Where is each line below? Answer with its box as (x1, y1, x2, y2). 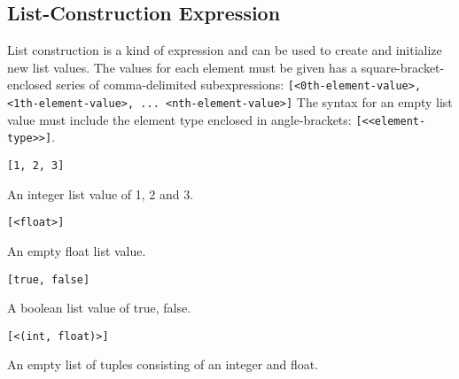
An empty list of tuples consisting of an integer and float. (7, 355, 319, 374)
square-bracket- (361, 58, 445, 76)
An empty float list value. (7, 241, 146, 259)
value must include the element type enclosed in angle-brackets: (7, 110, 352, 128)
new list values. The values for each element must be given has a (7, 58, 358, 76)
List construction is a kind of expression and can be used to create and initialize (7, 41, 442, 59)
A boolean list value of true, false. (7, 298, 191, 317)
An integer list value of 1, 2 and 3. (7, 184, 194, 203)
